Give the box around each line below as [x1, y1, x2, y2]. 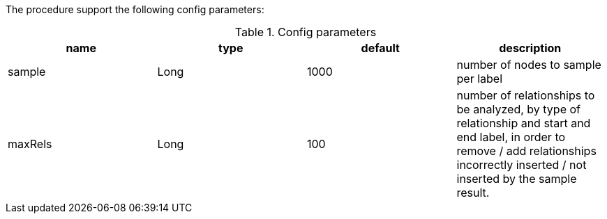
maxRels [8, 137, 52, 151]
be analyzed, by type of [456, 102, 580, 116]
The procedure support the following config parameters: [6, 3, 264, 15]
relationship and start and [456, 116, 591, 130]
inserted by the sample [456, 172, 577, 186]
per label [456, 72, 503, 86]
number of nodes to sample [456, 58, 601, 72]
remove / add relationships [456, 144, 597, 158]
